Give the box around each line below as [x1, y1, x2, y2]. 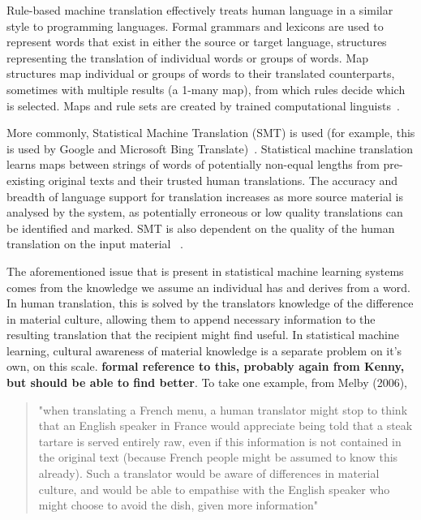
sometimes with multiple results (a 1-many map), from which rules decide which [6, 80, 406, 97]
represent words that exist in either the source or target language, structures [6, 33, 387, 50]
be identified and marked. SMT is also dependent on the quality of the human [6, 219, 395, 236]
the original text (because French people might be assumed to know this [38, 449, 398, 466]
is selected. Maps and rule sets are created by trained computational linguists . [6, 97, 400, 114]
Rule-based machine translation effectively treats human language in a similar [6, 2, 393, 18]
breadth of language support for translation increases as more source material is [6, 187, 403, 204]
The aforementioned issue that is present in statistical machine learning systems [6, 262, 404, 279]
